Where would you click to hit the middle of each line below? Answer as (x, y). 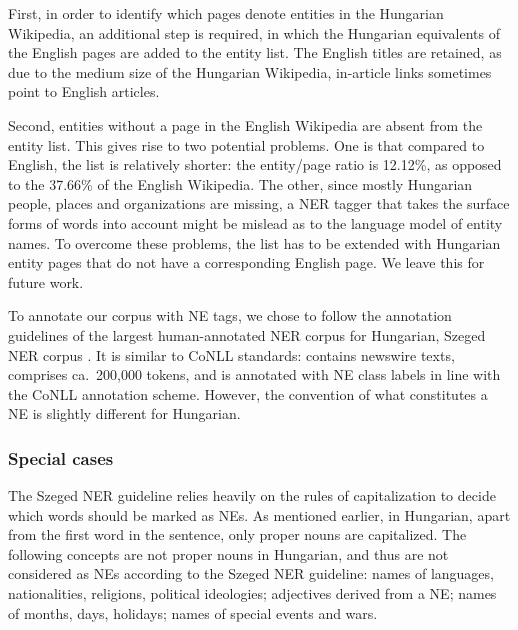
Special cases (61, 457)
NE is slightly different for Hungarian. (124, 413)
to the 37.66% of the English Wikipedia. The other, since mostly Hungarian (240, 183)
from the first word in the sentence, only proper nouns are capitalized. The (237, 534)
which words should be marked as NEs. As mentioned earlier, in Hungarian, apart (259, 514)
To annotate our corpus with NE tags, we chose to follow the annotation (230, 315)
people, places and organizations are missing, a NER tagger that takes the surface (259, 203)
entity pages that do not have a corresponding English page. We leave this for (246, 262)
